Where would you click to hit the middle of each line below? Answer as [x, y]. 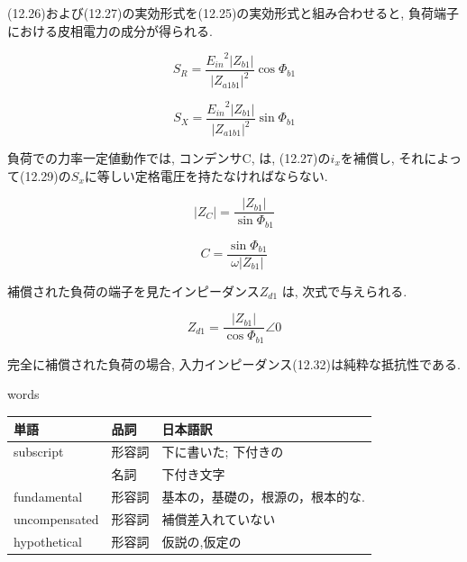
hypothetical [48, 541]
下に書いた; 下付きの [223, 452]
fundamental [48, 497]
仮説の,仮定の [201, 541]
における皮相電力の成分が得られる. [110, 30]
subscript [39, 452]
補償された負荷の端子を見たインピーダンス [133, 290]
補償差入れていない [219, 518]
